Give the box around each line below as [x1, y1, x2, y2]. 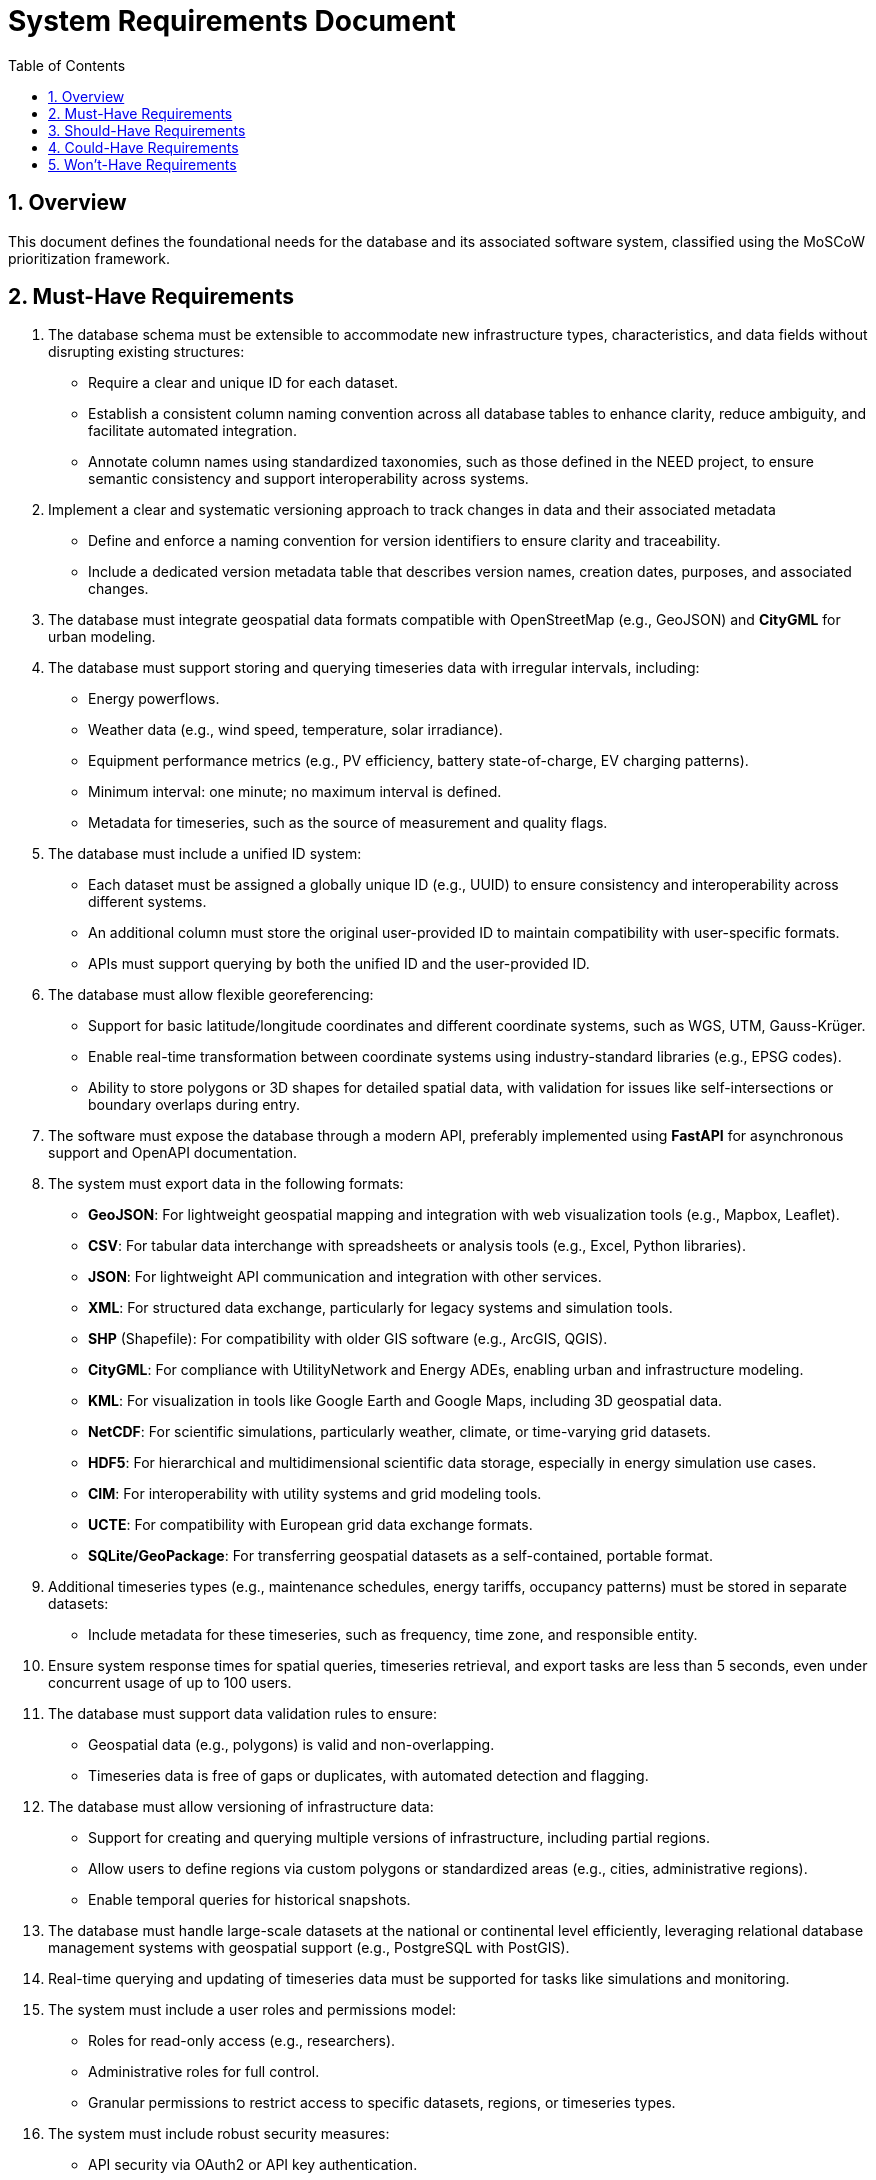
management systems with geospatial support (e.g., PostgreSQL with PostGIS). [48, 1939, 570, 1957]
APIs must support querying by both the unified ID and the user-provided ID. [88, 955, 590, 973]
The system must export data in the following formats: [48, 1175, 404, 1193]
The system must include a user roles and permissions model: [48, 2001, 456, 2019]
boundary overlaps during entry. [88, 1096, 300, 1114]
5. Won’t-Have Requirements [48, 155, 237, 173]
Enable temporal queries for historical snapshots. [88, 1891, 411, 1909]
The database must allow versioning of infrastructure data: [48, 1798, 434, 1816]
